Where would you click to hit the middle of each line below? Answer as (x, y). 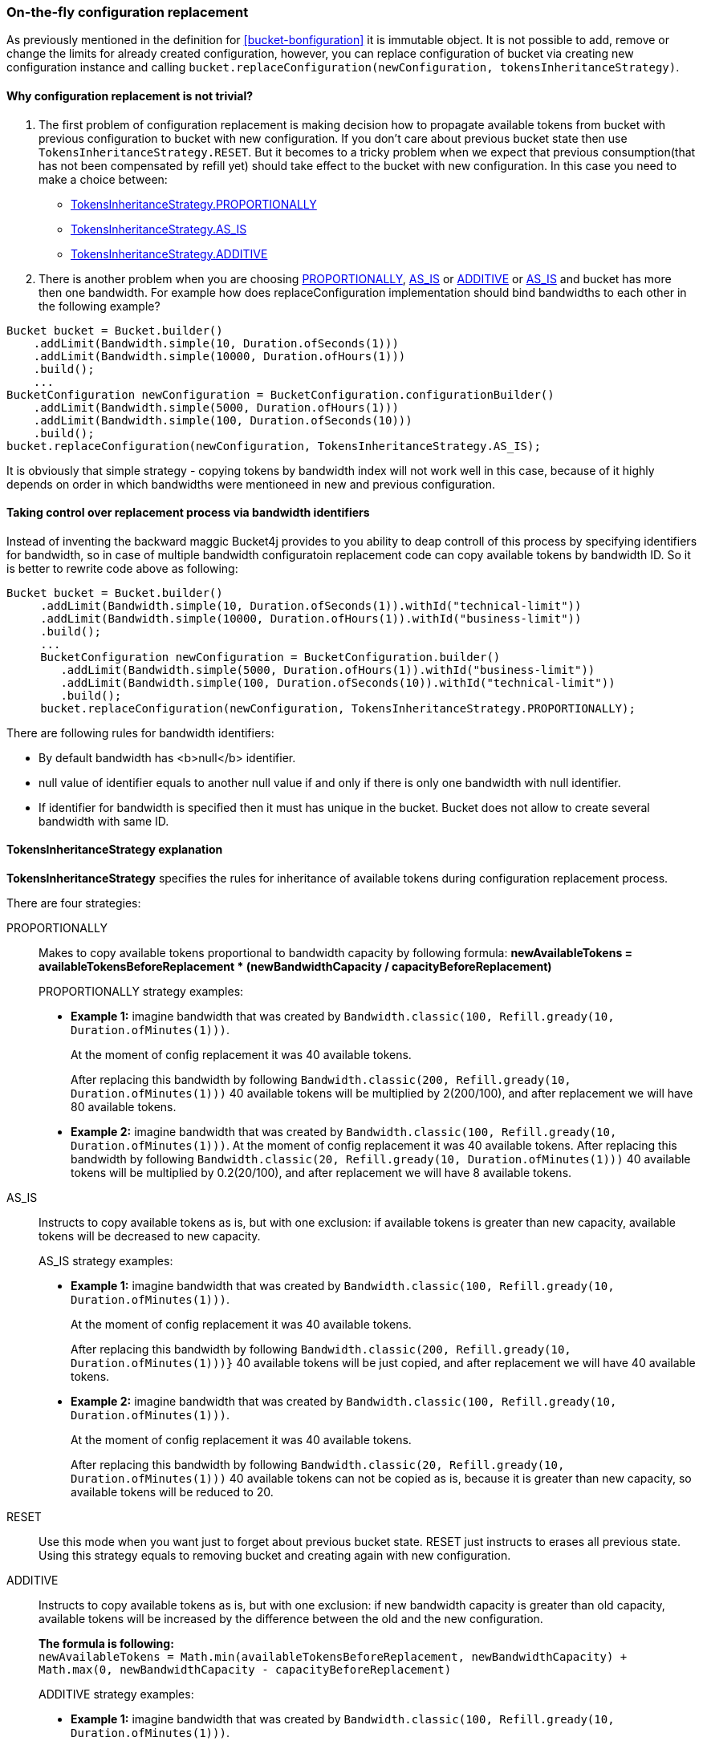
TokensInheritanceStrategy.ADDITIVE (169, 254)
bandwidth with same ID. (104, 821)
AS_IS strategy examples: (106, 1261)
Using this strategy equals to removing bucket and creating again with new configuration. (275, 1556)
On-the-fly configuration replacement (128, 12)
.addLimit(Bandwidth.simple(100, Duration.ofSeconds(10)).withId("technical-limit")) (338, 682)
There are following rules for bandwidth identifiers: (140, 732)
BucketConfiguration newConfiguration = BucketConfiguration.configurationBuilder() (280, 394)
